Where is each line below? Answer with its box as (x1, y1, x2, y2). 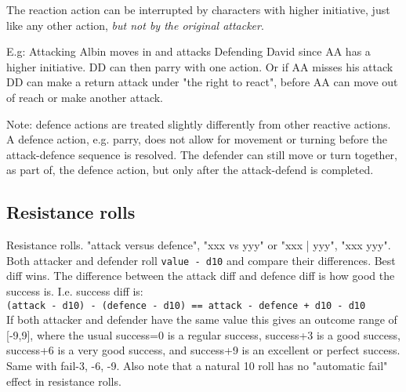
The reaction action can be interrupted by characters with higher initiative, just (6, 2, 390, 17)
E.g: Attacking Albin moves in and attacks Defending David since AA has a (6, 43, 371, 60)
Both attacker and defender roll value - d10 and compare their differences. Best (6, 252, 396, 268)
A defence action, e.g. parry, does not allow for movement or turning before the (6, 131, 388, 147)
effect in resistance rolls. (6, 372, 121, 389)
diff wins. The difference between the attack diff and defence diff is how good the (6, 267, 395, 284)
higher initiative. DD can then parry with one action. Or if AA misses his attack (6, 58, 393, 74)
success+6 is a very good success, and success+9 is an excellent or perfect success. (6, 342, 401, 358)
